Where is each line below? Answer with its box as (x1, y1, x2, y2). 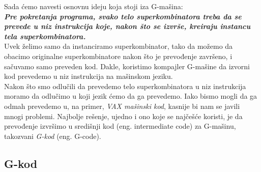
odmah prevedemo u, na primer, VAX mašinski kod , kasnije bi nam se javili (4, 100, 240, 111)
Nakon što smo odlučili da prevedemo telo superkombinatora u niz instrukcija (4, 80, 246, 91)
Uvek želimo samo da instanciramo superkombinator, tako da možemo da (4, 41, 233, 51)
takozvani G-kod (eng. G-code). (4, 130, 101, 141)
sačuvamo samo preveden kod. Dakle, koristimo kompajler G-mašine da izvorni (4, 61, 250, 71)
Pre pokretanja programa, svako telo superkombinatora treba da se (4, 11, 242, 21)
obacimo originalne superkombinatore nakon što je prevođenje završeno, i (4, 50, 233, 61)
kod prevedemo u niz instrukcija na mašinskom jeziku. (4, 71, 173, 81)
